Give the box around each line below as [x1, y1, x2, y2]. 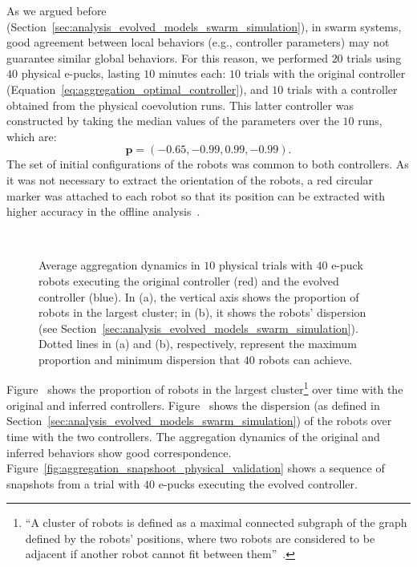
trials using [346, 49, 402, 66]
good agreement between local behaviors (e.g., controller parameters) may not [6, 34, 390, 51]
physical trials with [218, 257, 313, 273]
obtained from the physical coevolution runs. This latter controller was [6, 96, 354, 113]
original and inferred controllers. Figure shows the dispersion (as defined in [6, 396, 380, 413]
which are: [6, 128, 57, 144]
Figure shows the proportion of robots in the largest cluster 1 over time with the [6, 379, 403, 398]
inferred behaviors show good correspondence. [6, 443, 232, 460]
